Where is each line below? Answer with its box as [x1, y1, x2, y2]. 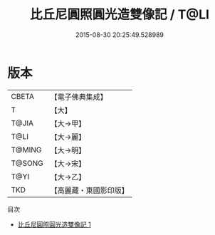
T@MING [11, 145, 42, 155]
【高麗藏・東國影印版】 [50, 185, 130, 195]
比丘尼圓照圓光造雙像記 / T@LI [29, 6, 210, 23]
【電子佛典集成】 [50, 92, 108, 102]
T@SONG [11, 158, 44, 168]
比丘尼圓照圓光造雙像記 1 [17, 220, 91, 229]
